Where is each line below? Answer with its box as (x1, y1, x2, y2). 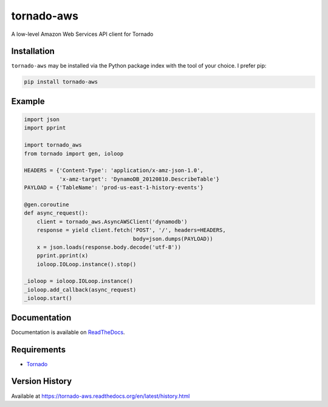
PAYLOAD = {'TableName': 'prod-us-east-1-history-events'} (24, 184, 203, 191)
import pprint (24, 125, 66, 131)
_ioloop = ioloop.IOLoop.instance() (24, 277, 134, 285)
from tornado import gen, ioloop (24, 150, 124, 157)
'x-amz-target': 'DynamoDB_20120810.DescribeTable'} (59, 175, 220, 183)
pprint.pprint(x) (36, 252, 89, 259)
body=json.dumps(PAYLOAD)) (132, 235, 213, 242)
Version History (11, 376, 72, 386)
